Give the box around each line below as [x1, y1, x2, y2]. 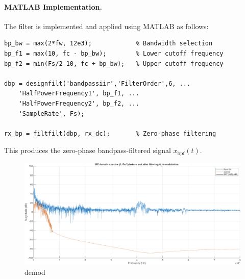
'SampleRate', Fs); [18, 110, 85, 117]
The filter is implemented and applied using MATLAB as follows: [4, 20, 209, 31]
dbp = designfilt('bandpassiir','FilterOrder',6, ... [4, 80, 191, 87]
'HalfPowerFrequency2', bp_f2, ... [18, 99, 139, 107]
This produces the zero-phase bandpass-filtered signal [4, 145, 171, 156]
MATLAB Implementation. [4, 1, 102, 12]
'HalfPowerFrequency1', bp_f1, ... [18, 90, 139, 97]
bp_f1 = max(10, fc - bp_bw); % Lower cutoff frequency [4, 49, 224, 57]
